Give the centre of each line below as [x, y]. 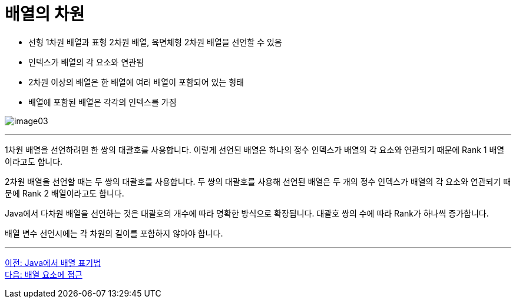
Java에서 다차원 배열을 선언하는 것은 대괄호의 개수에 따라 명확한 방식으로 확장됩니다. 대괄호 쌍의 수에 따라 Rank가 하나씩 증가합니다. [247, 213]
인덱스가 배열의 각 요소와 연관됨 [86, 62]
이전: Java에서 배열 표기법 [53, 262]
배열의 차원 [45, 14]
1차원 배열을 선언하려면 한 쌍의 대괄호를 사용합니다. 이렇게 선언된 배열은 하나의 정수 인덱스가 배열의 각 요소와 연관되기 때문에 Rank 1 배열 [255, 149]
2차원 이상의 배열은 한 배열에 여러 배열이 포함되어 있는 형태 [136, 82]
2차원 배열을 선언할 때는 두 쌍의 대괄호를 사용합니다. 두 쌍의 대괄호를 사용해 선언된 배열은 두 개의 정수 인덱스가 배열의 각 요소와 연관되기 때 [258, 181]
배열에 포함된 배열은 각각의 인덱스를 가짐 [102, 102]
